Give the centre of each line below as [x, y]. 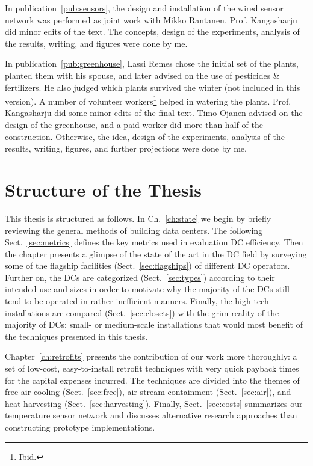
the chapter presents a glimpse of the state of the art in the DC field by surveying [156, 253]
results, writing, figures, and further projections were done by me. [126, 148]
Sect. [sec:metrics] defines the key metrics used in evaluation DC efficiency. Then [154, 242]
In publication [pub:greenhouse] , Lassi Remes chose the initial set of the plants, [152, 63]
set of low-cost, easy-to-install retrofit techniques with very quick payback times [152, 368]
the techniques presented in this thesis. [76, 336]
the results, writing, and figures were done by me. [96, 43]
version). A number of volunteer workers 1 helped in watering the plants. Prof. [148, 100]
